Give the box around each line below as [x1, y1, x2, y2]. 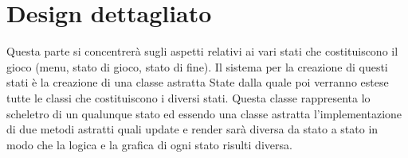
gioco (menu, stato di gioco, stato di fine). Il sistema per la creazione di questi [6, 58, 388, 75]
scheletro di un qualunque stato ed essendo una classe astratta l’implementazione [6, 105, 402, 121]
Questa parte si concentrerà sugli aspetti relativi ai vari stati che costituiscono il [6, 43, 398, 60]
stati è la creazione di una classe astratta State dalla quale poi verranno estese [6, 74, 389, 91]
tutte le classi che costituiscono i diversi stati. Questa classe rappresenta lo [6, 89, 371, 106]
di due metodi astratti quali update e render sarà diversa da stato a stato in [6, 121, 379, 137]
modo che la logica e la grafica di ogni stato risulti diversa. [6, 136, 292, 152]
